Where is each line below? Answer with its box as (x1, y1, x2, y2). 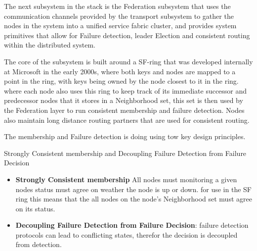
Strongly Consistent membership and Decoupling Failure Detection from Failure (4, 148, 247, 158)
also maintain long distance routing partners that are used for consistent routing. (4, 114, 250, 125)
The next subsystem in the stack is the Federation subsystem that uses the (4, 1, 231, 11)
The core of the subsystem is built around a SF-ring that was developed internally (4, 56, 253, 66)
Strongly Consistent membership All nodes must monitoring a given (15, 174, 237, 184)
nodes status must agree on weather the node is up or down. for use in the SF (15, 184, 252, 194)
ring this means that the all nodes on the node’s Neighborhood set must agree (15, 194, 252, 204)
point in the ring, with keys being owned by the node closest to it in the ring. (4, 76, 239, 86)
